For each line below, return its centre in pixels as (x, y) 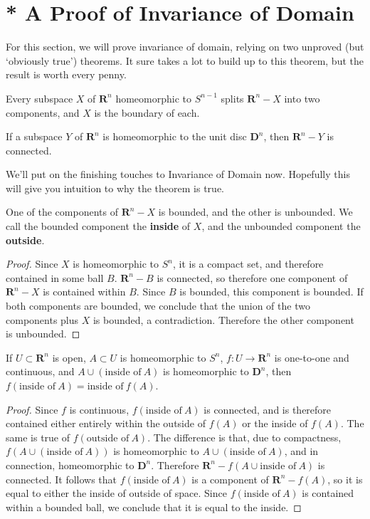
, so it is (345, 479)
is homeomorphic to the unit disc (175, 136)
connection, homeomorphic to (70, 465)
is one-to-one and (312, 357)
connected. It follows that (62, 479)
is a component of (230, 479)
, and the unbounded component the (281, 226)
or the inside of (275, 423)
